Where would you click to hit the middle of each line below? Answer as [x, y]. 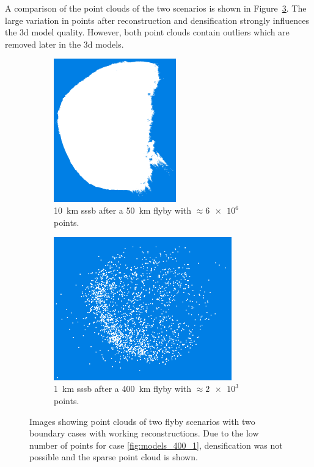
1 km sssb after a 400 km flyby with [123, 389]
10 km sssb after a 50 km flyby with [123, 210]
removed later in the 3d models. [64, 44]
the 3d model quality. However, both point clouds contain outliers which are [147, 32]
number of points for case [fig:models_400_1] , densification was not [156, 445]
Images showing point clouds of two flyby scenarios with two [142, 421]
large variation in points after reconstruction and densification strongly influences [157, 20]
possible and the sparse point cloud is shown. [114, 457]
